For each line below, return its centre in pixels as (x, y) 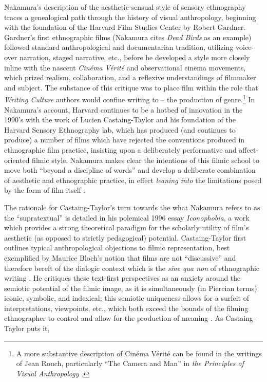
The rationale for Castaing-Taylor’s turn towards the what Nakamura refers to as (132, 207)
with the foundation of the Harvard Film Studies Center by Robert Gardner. (125, 27)
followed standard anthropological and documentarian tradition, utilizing (119, 47)
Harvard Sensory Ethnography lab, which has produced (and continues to (120, 129)
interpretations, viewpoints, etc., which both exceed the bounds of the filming (126, 308)
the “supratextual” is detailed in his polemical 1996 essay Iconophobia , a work (127, 217)
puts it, (38, 328)
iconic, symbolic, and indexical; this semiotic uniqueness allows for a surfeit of (127, 298)
